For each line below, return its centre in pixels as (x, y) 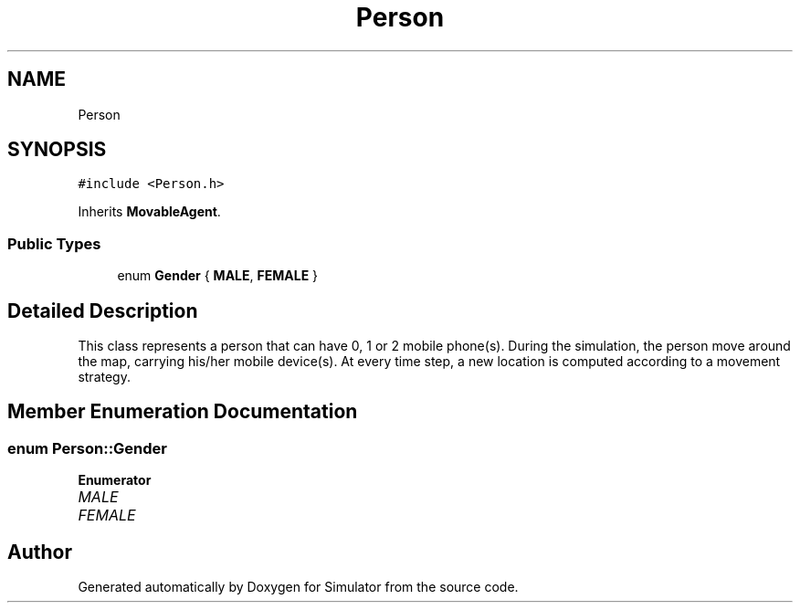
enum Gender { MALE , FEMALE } (218, 276)
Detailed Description (103, 310)
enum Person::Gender (88, 448)
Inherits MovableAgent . (149, 212)
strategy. (104, 377)
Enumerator (115, 480)
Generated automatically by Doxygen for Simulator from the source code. (298, 587)
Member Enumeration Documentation (183, 412)
